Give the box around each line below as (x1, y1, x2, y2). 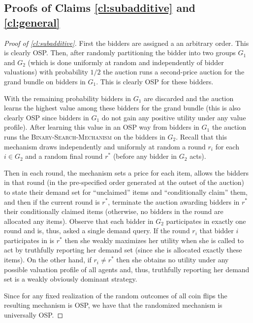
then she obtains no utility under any (116, 254, 229, 265)
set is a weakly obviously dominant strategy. (4, 274, 137, 284)
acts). (190, 151, 206, 161)
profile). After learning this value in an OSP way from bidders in (4, 122, 199, 132)
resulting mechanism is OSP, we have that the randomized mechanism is (4, 300, 222, 310)
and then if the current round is (4, 196, 100, 207)
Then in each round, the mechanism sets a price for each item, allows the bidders (4, 167, 249, 178)
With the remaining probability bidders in (4, 93, 131, 103)
